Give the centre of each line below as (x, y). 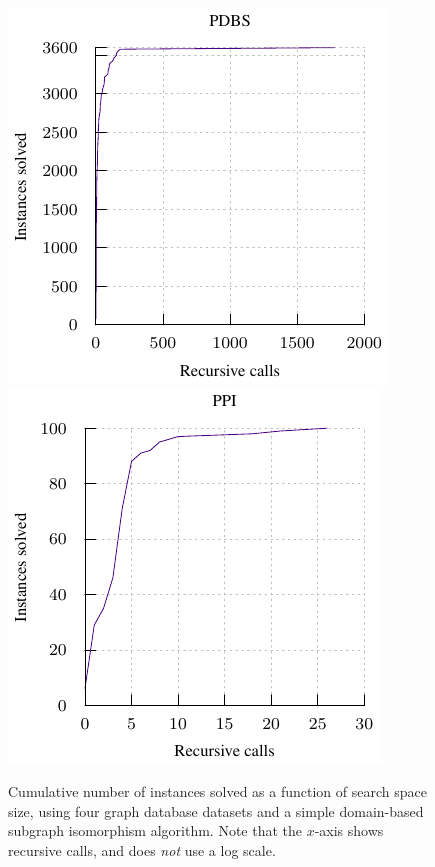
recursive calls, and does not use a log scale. (142, 849)
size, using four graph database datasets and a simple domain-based (216, 810)
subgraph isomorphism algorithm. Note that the (155, 830)
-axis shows (349, 830)
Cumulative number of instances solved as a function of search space (217, 791)
